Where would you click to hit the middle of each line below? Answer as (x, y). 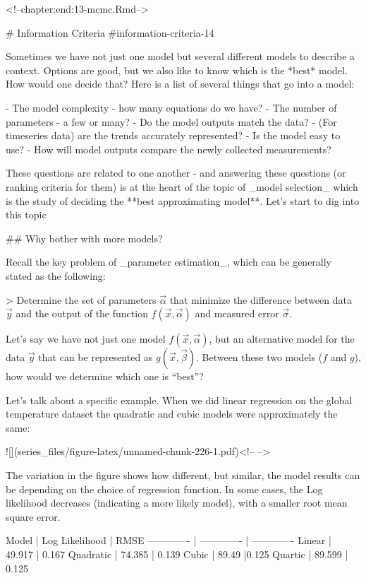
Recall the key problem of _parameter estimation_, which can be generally (169, 262)
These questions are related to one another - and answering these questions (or (176, 173)
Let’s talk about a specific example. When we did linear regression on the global (179, 400)
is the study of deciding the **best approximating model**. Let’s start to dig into (183, 200)
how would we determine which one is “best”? (105, 376)
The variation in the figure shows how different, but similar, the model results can (183, 475)
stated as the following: (56, 275)
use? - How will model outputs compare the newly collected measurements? (169, 149)
